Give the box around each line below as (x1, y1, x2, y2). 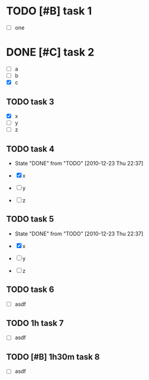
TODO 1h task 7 (6, 318, 64, 328)
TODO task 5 (6, 214, 54, 224)
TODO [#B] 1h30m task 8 (6, 352, 100, 362)
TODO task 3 (6, 96, 55, 107)
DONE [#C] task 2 (6, 46, 95, 59)
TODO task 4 (6, 144, 55, 154)
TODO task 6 (6, 285, 55, 295)
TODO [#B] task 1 (6, 4, 92, 18)
